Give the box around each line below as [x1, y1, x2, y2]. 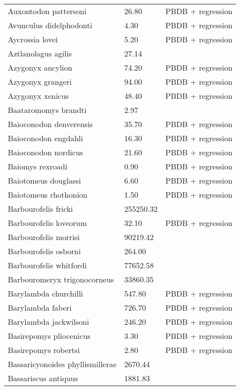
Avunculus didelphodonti [8, 19, 92, 31]
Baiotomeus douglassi [8, 175, 81, 186]
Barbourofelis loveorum [8, 217, 87, 228]
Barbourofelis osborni [8, 245, 81, 257]
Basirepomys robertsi [8, 344, 80, 355]
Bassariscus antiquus [8, 372, 78, 384]
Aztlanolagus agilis [8, 48, 72, 59]
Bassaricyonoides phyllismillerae [8, 358, 117, 370]
